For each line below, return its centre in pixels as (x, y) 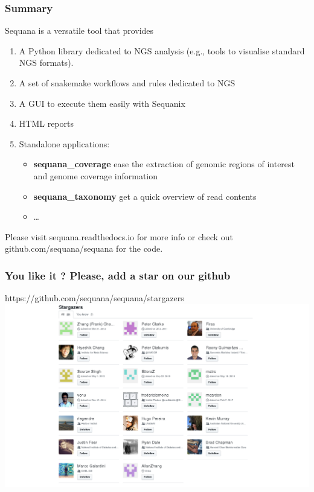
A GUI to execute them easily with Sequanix (102, 103)
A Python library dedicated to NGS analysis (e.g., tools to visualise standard (162, 50)
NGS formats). (46, 62)
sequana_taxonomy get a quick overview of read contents (145, 196)
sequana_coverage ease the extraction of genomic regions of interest (164, 164)
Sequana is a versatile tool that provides (79, 30)
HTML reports (46, 123)
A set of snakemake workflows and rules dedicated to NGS (127, 83)
